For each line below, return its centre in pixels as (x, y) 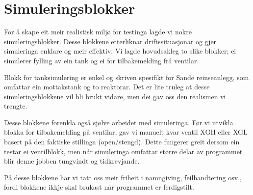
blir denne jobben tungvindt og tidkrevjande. (72, 161)
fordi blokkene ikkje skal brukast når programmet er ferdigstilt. (99, 187)
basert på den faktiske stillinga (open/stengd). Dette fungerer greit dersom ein (122, 142)
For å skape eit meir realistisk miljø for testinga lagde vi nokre (98, 32)
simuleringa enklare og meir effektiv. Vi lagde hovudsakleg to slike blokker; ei (120, 51)
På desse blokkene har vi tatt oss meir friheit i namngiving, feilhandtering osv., (123, 177)
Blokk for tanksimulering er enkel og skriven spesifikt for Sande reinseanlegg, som (126, 77)
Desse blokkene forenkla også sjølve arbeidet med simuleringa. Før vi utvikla (119, 122)
